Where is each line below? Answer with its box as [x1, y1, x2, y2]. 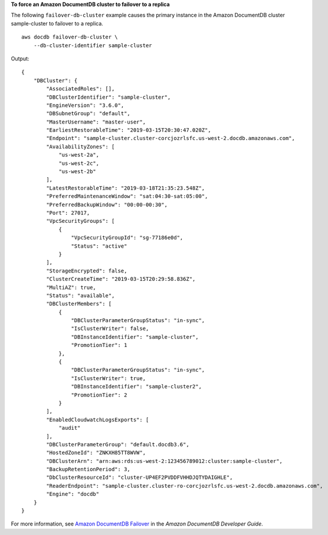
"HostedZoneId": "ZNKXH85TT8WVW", [46, 449, 146, 456]
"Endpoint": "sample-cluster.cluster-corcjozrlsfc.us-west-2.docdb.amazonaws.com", [46, 135, 295, 142]
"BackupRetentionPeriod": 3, [46, 466, 131, 473]
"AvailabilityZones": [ [46, 143, 115, 150]
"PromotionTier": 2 [71, 391, 127, 398]
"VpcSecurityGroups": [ [46, 218, 115, 225]
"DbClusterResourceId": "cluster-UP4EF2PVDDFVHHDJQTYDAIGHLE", [46, 474, 233, 481]
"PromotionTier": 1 [71, 342, 127, 349]
